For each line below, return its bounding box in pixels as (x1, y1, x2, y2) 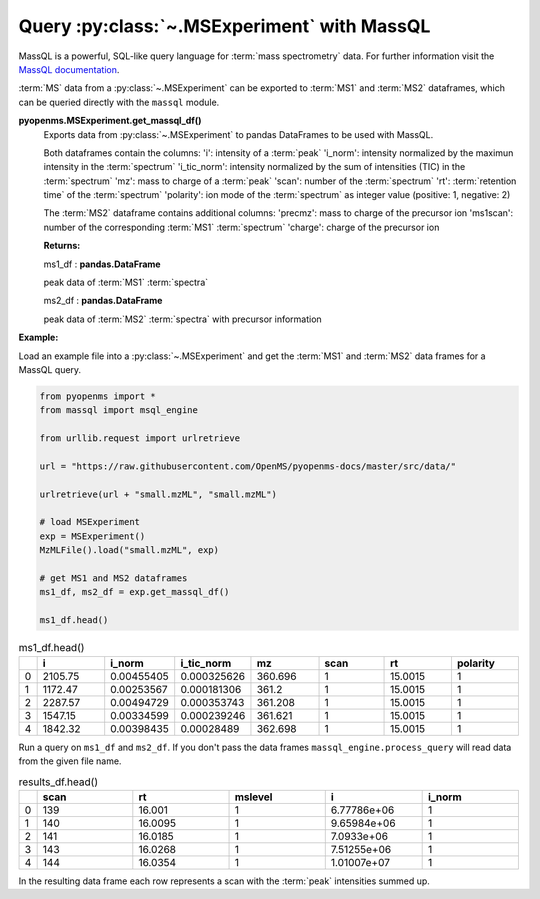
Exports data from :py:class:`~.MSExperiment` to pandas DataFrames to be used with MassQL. (43, 128, 434, 140)
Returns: (43, 240, 81, 252)
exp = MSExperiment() (39, 530, 146, 542)
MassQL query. (18, 363, 82, 375)
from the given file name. (18, 755, 122, 767)
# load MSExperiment (39, 516, 140, 528)
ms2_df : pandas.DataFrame (43, 295, 163, 307)
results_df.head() (18, 775, 99, 789)
